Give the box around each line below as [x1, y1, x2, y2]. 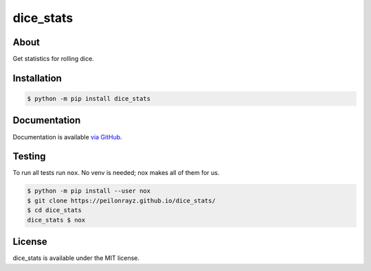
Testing [12, 151, 46, 163]
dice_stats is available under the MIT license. [12, 254, 140, 262]
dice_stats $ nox [27, 216, 86, 224]
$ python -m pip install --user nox [27, 187, 151, 195]
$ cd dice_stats [27, 207, 82, 214]
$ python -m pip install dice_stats [27, 95, 151, 103]
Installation [12, 72, 62, 84]
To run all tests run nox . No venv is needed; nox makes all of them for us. [12, 169, 220, 177]
